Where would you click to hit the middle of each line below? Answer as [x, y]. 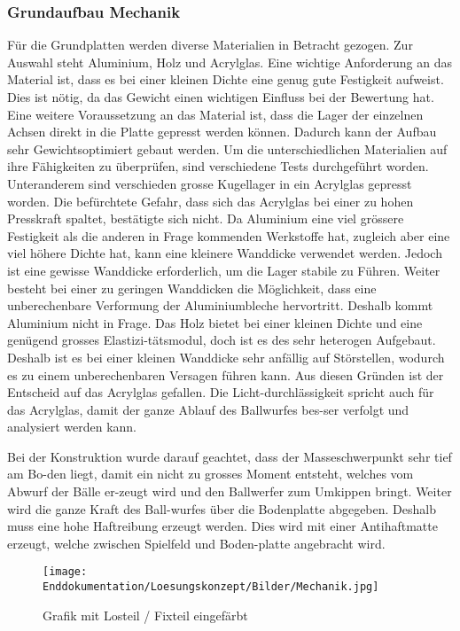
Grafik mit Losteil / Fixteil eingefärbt [145, 615]
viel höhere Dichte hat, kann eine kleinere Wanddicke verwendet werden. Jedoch [225, 253]
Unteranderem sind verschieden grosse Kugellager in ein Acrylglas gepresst [210, 183]
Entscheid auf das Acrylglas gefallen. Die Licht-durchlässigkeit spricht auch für [221, 392]
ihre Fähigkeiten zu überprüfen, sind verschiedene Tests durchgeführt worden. [218, 166]
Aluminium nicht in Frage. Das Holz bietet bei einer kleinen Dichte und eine [215, 322]
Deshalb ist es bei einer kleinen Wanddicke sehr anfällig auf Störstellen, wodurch [226, 357]
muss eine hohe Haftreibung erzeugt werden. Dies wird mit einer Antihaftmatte [222, 526]
